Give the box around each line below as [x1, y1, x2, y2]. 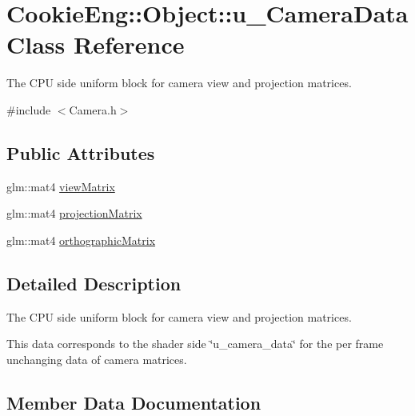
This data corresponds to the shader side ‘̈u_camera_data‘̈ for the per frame [6, 335, 384, 352]
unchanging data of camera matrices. [6, 350, 187, 367]
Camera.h [69, 101, 117, 118]
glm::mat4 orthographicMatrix [6, 231, 156, 248]
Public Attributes [6, 140, 155, 165]
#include [6, 101, 51, 118]
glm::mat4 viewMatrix [6, 178, 115, 194]
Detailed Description [6, 270, 182, 295]
